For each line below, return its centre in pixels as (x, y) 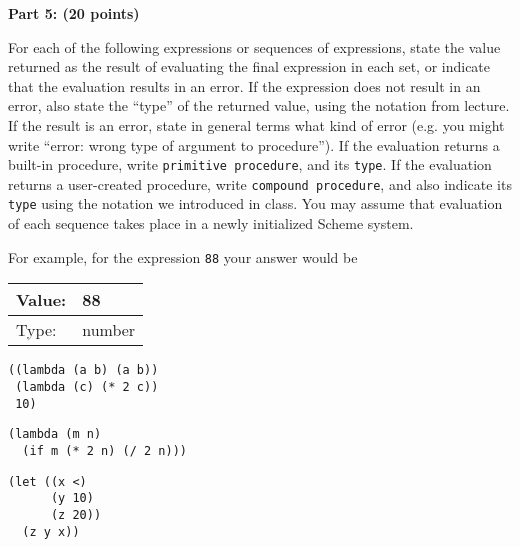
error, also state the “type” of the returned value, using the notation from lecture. (259, 105)
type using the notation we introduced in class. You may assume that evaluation (255, 203)
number (109, 330)
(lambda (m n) (55, 434)
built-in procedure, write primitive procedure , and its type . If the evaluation (250, 164)
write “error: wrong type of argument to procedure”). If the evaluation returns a (254, 144)
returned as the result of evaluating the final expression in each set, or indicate (249, 66)
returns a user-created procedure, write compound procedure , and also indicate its (260, 183)
